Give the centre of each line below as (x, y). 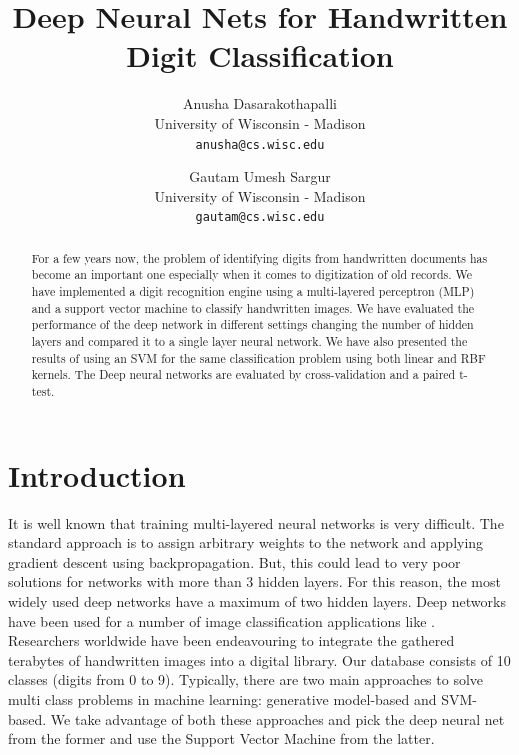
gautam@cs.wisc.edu (260, 217)
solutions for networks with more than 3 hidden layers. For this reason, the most (254, 581)
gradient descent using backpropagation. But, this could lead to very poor (234, 561)
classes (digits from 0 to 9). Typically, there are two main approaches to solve (246, 679)
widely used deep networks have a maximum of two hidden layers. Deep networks (257, 601)
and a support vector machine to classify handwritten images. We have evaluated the (253, 307)
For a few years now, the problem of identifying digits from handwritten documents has (259, 257)
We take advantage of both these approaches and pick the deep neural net (277, 718)
